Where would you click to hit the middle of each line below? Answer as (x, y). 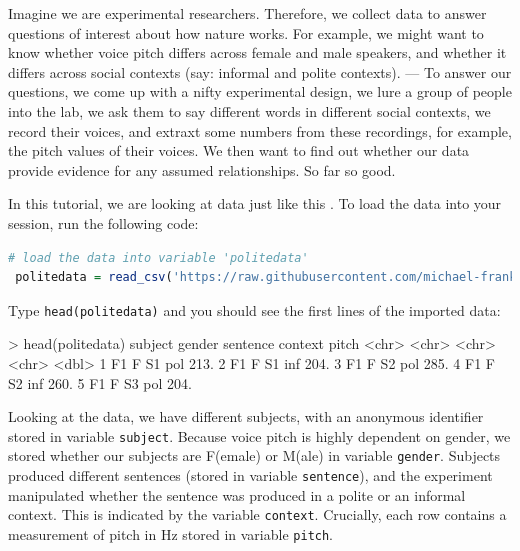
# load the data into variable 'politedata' (158, 257)
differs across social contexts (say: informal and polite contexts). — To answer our (260, 71)
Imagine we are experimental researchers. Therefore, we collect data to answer (247, 13)
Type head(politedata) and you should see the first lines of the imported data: (254, 309)
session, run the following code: (103, 222)
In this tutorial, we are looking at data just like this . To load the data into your (255, 203)
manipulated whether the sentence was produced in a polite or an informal (237, 494)
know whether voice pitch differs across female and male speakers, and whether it (257, 52)
